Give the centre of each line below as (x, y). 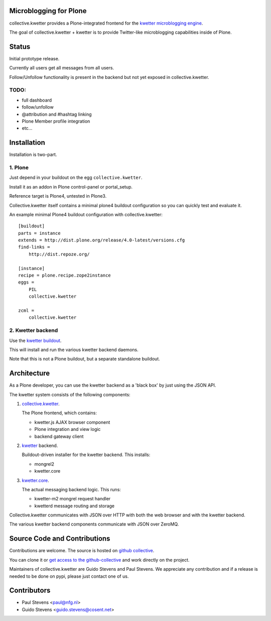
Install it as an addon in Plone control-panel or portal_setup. (71, 187)
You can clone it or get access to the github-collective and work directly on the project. (99, 560)
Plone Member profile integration (56, 121)
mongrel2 (44, 464)
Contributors (30, 591)
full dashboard (37, 100)
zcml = (26, 310)
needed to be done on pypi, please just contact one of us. (69, 576)
